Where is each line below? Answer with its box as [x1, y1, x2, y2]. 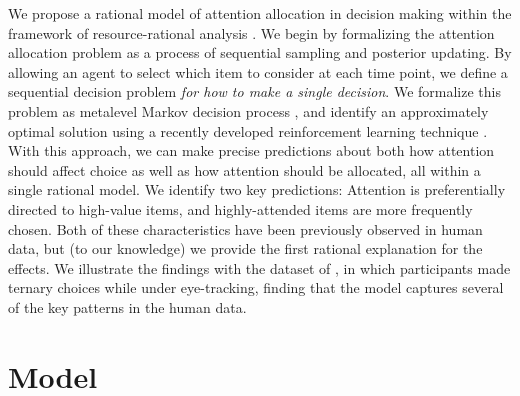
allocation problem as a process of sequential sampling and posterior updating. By [8, 42, 512, 63]
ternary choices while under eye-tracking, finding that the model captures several [8, 277, 504, 298]
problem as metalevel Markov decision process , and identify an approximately [8, 100, 489, 121]
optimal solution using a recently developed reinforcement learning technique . [8, 120, 488, 141]
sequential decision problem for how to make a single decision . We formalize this [8, 81, 501, 102]
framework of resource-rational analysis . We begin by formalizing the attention [8, 22, 495, 43]
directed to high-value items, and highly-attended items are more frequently [8, 198, 473, 219]
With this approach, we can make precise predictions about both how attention [8, 140, 495, 161]
